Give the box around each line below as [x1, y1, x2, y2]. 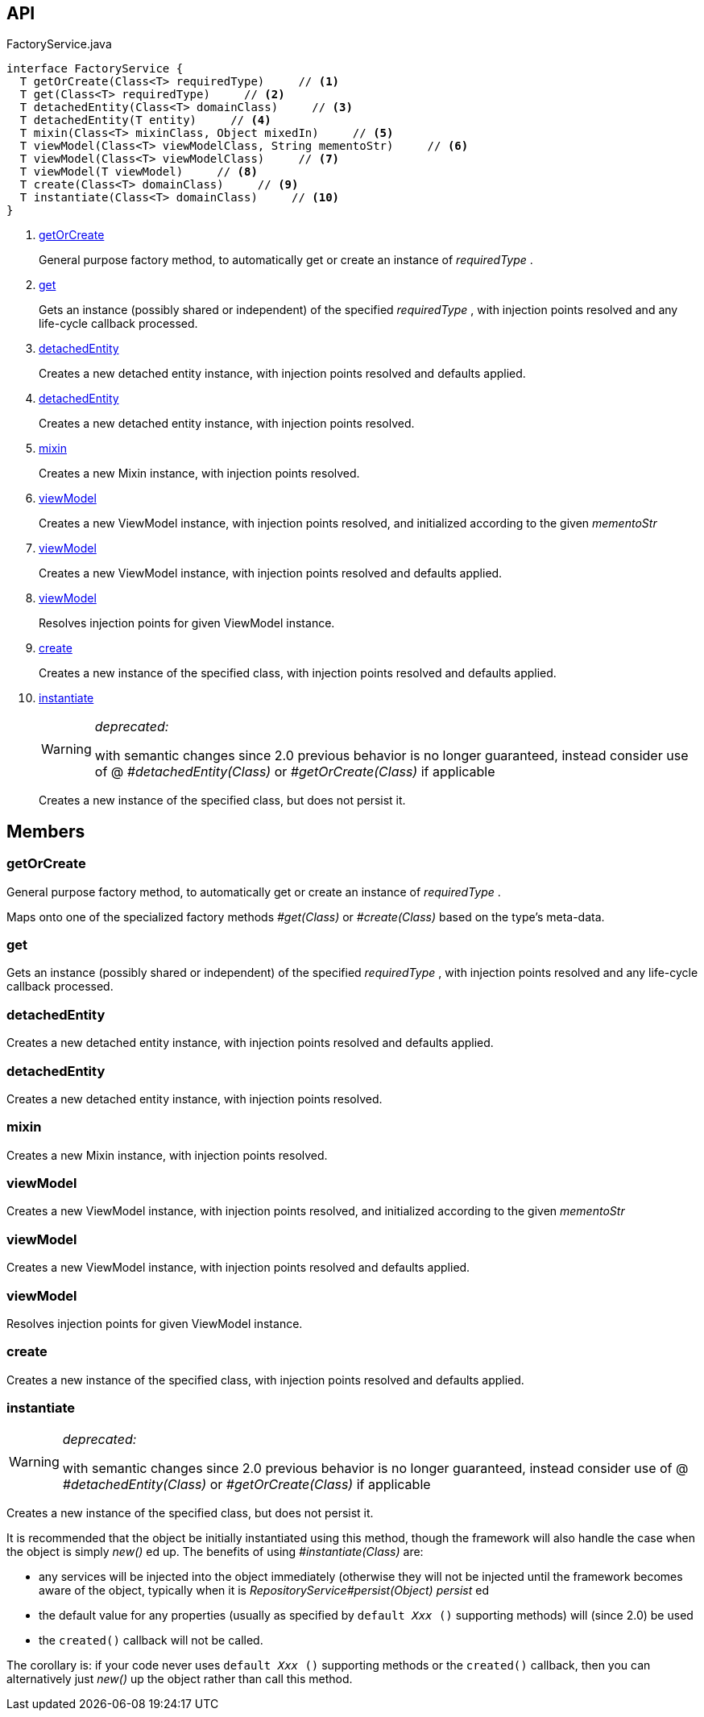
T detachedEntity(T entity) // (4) [19, 114, 271, 127]
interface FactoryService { [6, 62, 184, 76]
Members [6, 821, 85, 842]
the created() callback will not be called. [39, 1633, 263, 1648]
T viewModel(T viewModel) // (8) [19, 165, 258, 179]
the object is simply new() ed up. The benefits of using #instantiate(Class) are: [6, 1545, 424, 1559]
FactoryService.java [6, 37, 112, 52]
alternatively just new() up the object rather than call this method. [6, 1672, 353, 1686]
